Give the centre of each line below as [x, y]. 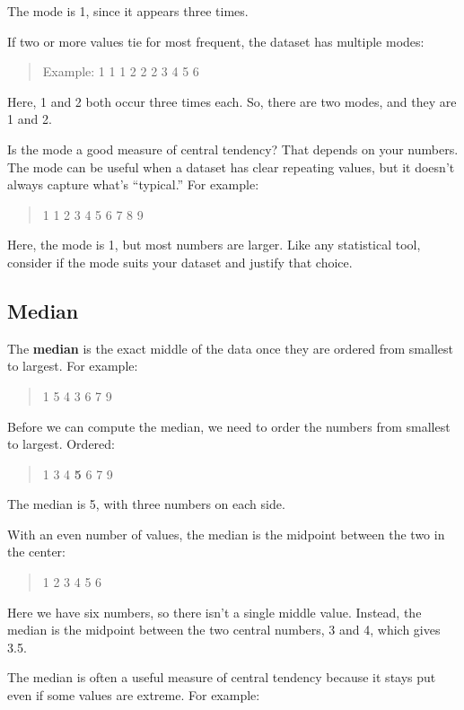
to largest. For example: [73, 366]
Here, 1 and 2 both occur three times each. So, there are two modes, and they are [232, 101]
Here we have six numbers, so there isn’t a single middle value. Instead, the [214, 612]
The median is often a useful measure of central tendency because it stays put [222, 677]
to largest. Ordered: [61, 444]
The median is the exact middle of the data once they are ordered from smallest [230, 348]
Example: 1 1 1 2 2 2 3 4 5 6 [121, 71]
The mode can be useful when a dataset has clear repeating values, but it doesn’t [231, 167]
